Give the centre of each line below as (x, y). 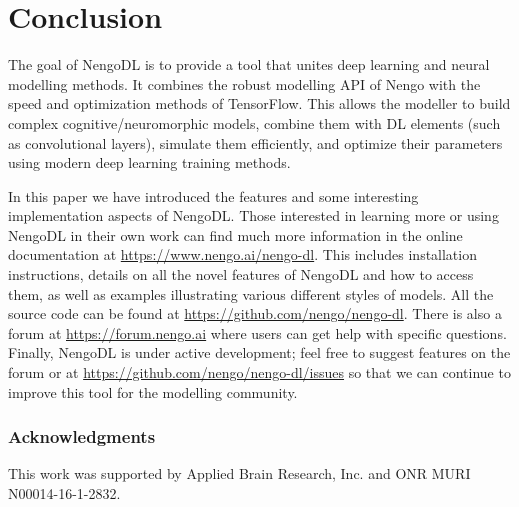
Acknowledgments (82, 436)
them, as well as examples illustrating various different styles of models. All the (251, 293)
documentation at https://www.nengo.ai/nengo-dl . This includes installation (242, 254)
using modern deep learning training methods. (149, 162)
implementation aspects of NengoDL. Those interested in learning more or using (253, 215)
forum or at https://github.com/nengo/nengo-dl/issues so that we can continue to (259, 372)
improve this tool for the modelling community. (153, 391)
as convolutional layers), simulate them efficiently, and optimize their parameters (255, 142)
